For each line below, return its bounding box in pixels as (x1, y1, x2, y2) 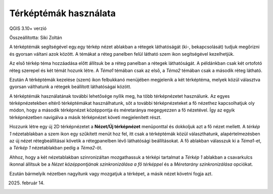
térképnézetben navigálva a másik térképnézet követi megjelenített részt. (9, 114, 162, 120)
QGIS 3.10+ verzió (9, 25, 47, 31)
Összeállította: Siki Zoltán (9, 34, 63, 41)
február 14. (22, 180, 45, 186)
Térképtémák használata (9, 8, 116, 19)
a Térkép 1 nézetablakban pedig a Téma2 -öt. (9, 145, 103, 151)
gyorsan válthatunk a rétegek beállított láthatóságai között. (9, 84, 131, 90)
